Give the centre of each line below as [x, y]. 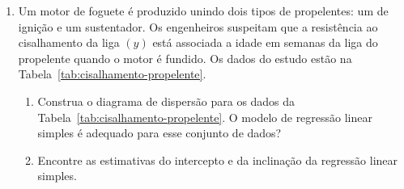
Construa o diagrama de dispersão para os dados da [166, 101]
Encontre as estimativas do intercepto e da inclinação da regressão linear [218, 160]
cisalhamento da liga [69, 42]
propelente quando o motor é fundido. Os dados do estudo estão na [185, 58]
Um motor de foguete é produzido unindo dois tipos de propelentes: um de [203, 10]
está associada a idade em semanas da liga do [265, 42]
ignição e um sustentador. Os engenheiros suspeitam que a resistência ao [198, 26]
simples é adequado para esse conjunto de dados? [159, 133]
